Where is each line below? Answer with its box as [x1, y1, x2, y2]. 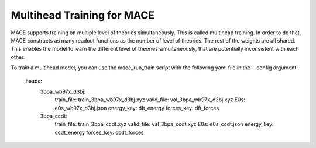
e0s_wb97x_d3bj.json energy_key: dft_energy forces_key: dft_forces [54, 104, 219, 111]
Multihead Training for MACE [11, 9, 155, 22]
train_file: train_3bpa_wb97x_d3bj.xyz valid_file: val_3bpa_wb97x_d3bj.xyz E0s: [54, 96, 245, 103]
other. [11, 53, 25, 61]
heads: [25, 77, 42, 84]
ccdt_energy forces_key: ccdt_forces [54, 129, 144, 136]
